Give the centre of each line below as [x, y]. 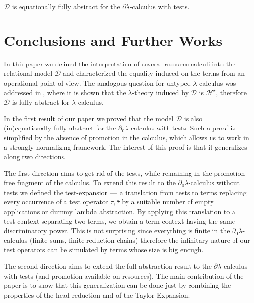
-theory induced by [160, 92]
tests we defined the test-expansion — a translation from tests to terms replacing [125, 192]
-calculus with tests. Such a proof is [182, 128]
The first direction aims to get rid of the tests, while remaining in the [108, 173]
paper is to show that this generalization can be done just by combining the [117, 285]
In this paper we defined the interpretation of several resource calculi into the [120, 63]
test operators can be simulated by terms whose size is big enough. [104, 249]
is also [193, 118]
